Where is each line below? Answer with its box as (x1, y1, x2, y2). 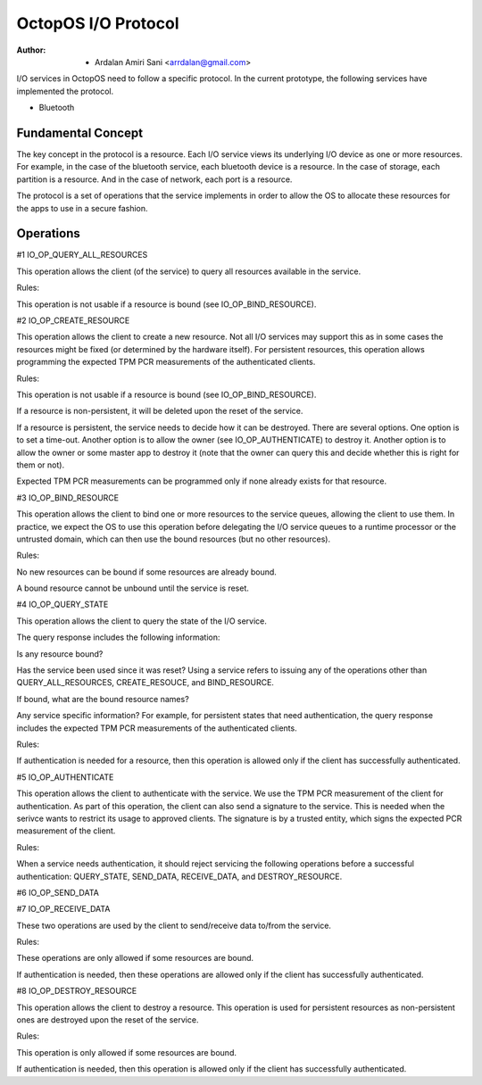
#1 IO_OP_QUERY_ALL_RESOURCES (16, 250, 148, 261)
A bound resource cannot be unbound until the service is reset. (16, 583, 250, 593)
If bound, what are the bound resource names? (16, 693, 189, 704)
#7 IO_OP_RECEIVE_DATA (16, 904, 111, 915)
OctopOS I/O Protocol (16, 13, 179, 33)
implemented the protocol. (16, 86, 114, 96)
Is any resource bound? (16, 648, 104, 659)
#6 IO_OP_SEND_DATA (16, 887, 100, 898)
